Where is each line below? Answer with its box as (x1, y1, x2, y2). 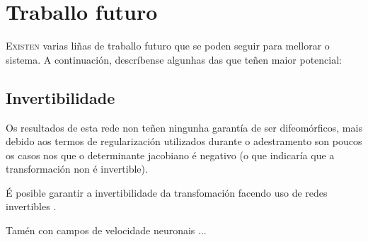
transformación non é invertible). (6, 161, 148, 176)
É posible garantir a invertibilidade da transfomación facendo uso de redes (6, 185, 328, 200)
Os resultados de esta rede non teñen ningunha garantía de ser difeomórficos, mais (6, 120, 362, 134)
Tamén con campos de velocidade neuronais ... (6, 223, 207, 238)
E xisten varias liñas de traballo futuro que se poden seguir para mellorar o (6, 38, 330, 53)
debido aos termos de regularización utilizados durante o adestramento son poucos (6, 134, 362, 149)
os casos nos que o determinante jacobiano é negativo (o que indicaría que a (6, 147, 335, 162)
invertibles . (6, 199, 57, 214)
